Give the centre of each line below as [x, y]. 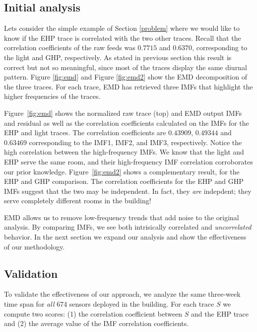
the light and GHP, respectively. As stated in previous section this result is [118, 57]
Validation [31, 273]
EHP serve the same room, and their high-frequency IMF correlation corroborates [128, 161]
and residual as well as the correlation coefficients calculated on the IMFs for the [127, 123]
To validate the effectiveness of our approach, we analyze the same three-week [122, 294]
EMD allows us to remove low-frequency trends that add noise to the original [122, 217]
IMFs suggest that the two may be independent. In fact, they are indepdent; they [128, 191]
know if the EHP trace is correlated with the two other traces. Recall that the [123, 38]
